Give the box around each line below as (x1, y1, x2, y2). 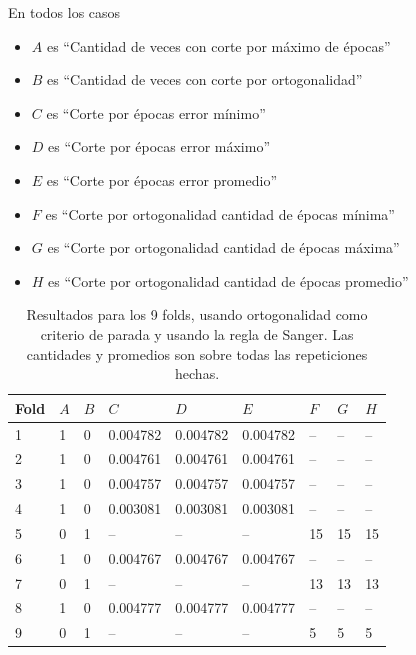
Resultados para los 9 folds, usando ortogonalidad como (26, 304, 368, 325)
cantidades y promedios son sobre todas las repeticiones (26, 343, 368, 364)
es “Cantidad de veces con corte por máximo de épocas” (46, 35, 391, 56)
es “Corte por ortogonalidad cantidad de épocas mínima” (45, 203, 395, 224)
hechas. (175, 363, 220, 384)
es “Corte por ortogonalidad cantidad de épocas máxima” (47, 237, 400, 258)
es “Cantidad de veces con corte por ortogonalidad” (47, 69, 363, 90)
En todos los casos (8, 2, 121, 22)
